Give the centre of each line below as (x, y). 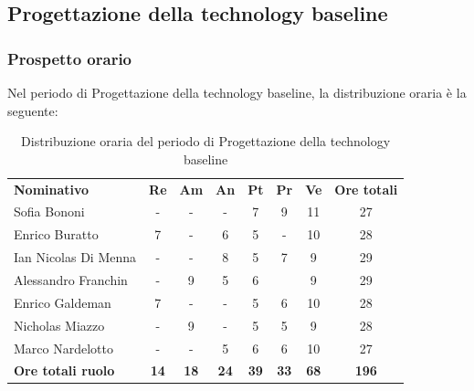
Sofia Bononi (49, 211)
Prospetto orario (70, 58)
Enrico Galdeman (63, 302)
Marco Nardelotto (63, 348)
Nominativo (52, 189)
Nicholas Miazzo (59, 325)
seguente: (33, 110)
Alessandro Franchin (71, 280)
